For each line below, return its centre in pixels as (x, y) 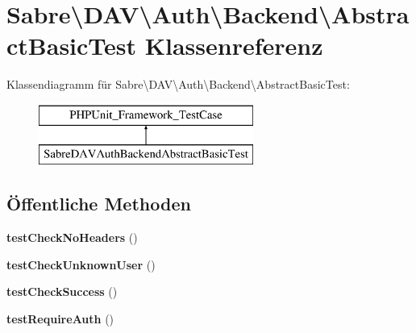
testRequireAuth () (60, 319)
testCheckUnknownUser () (81, 264)
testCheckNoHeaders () (72, 237)
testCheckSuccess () (62, 291)
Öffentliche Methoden (99, 204)
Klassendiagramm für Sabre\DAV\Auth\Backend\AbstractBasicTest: (178, 84)
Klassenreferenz (234, 46)
